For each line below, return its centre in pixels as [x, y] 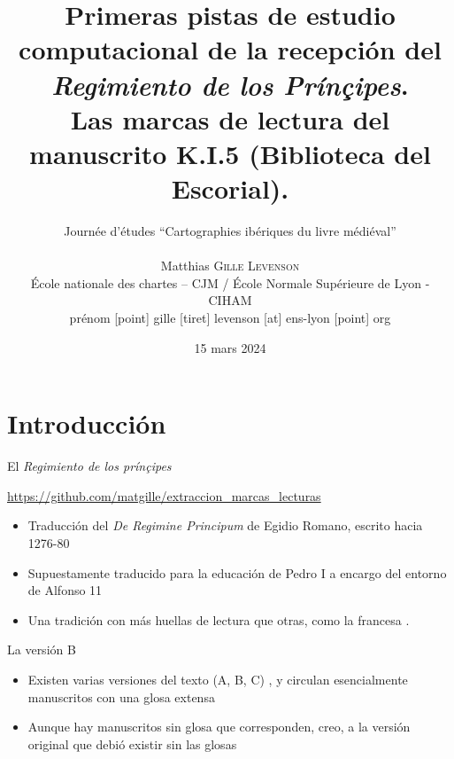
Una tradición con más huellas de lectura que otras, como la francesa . [219, 619]
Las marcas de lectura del [230, 118]
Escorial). [230, 188]
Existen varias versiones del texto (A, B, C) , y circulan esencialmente [218, 679]
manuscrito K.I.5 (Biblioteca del [230, 153]
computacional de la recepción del [230, 49]
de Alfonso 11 [65, 590]
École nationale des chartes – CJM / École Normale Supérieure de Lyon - [230, 282]
